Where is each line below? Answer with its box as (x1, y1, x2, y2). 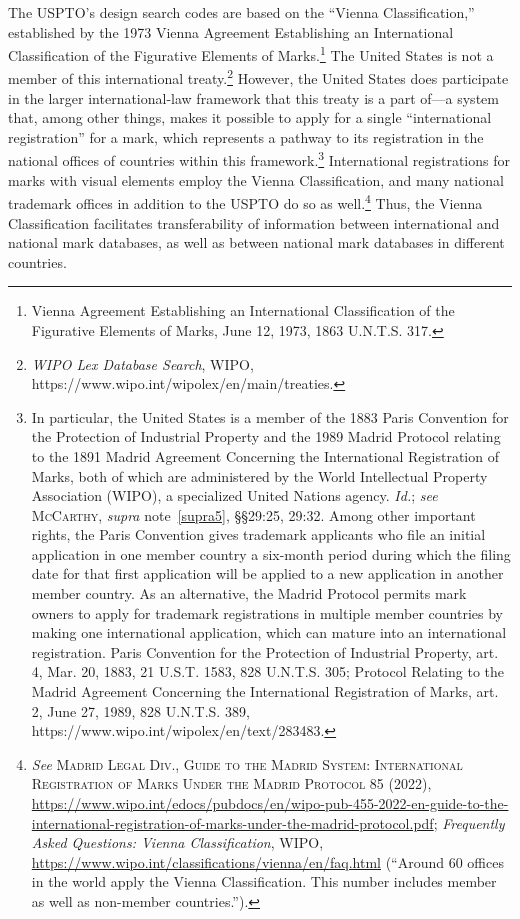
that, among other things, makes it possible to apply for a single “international (8, 107, 492, 128)
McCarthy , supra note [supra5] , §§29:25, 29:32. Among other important (31, 504, 476, 525)
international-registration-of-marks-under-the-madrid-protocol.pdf (31, 812, 434, 833)
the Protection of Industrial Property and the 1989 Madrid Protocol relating (31, 426, 501, 447)
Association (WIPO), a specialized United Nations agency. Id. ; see (31, 485, 438, 506)
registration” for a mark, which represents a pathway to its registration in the (8, 126, 484, 147)
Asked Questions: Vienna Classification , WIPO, (31, 832, 324, 853)
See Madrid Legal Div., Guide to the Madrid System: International (31, 753, 463, 774)
